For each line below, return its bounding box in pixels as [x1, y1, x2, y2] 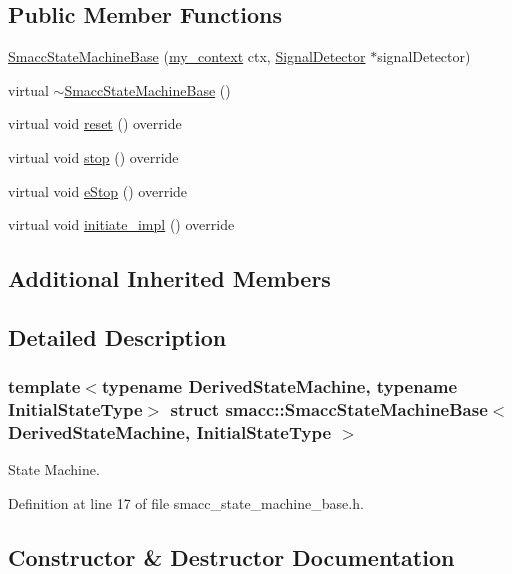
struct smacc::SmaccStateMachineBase [170, 397, 488, 422]
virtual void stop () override [8, 146, 179, 167]
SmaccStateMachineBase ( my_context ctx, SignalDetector [8, 46, 366, 67]
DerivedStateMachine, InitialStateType [8, 420, 332, 445]
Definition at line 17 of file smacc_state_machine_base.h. [8, 492, 364, 513]
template [8, 374, 81, 399]
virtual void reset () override [8, 113, 182, 134]
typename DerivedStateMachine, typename [101, 374, 458, 399]
